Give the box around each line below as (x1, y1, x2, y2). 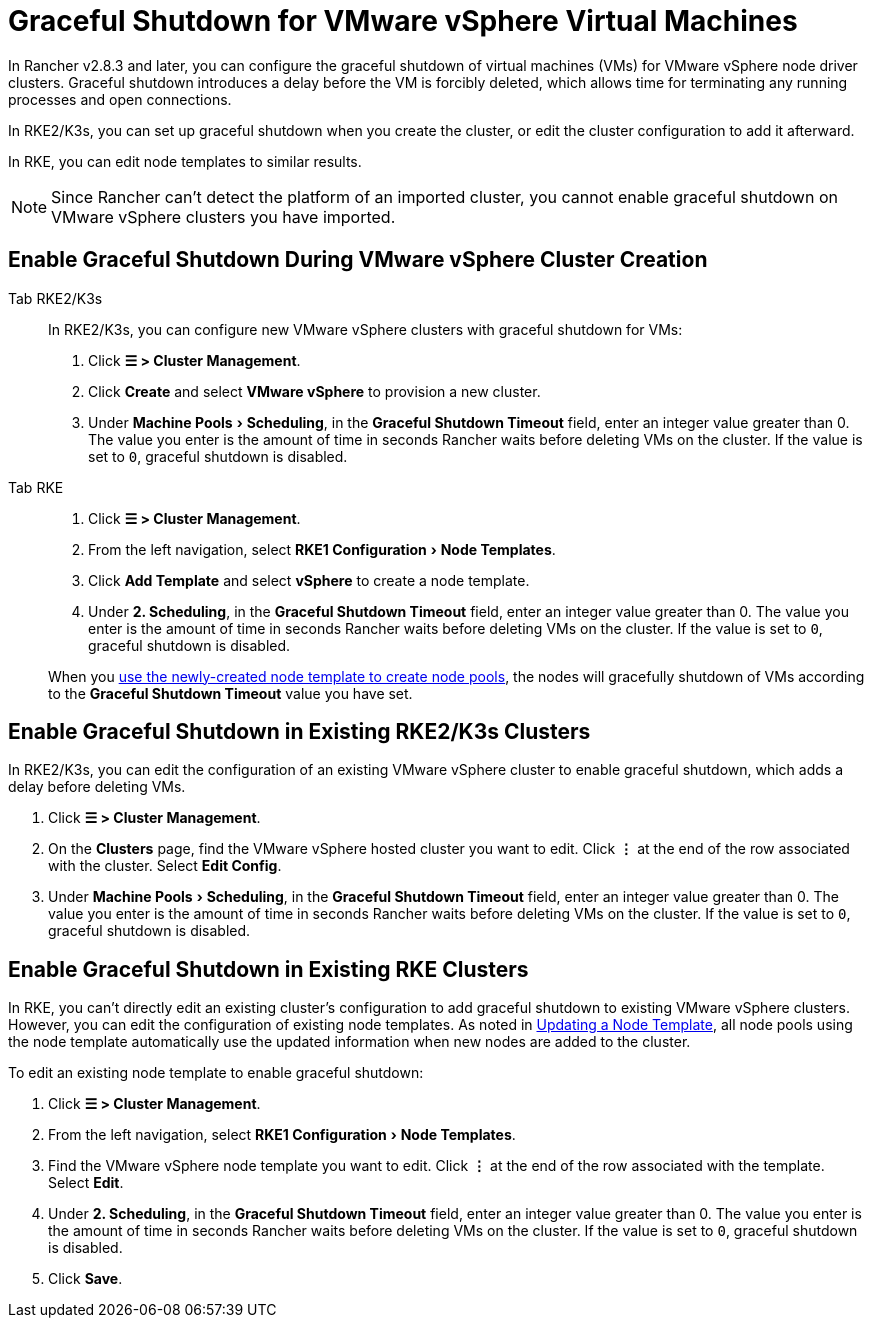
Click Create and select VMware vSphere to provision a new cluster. (88, 382, 541, 400)
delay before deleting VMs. (8, 778, 186, 796)
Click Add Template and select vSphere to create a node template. (88, 571, 530, 589)
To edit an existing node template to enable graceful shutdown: (8, 1064, 424, 1082)
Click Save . (48, 1270, 123, 1288)
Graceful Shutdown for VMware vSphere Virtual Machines (8, 4, 798, 38)
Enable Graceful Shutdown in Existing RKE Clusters (8, 956, 529, 982)
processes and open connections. (8, 90, 232, 108)
